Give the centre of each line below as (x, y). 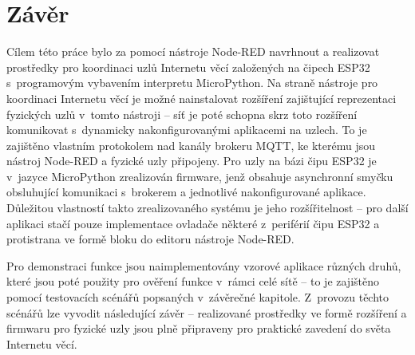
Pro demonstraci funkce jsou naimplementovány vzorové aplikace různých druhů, (204, 265)
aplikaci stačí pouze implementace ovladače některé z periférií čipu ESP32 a (193, 223)
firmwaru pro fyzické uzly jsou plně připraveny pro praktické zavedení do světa (199, 328)
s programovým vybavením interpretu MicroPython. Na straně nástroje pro (192, 83)
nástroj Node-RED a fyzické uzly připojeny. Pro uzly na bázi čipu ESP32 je (192, 161)
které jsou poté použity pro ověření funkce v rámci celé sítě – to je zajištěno (193, 281)
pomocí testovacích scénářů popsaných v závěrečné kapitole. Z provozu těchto (198, 297)
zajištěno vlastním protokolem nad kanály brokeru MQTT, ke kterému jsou (191, 145)
